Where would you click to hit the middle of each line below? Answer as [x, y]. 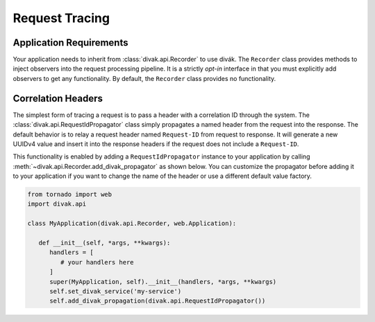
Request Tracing [61, 18]
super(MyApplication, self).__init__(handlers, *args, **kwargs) [163, 281]
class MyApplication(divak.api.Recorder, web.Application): [132, 224]
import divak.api [57, 204]
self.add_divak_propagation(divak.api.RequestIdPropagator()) [158, 301]
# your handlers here [97, 262]
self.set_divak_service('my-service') [116, 291]
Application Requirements [70, 43]
